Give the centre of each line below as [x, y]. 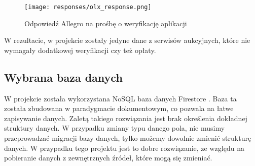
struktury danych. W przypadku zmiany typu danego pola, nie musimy [115, 128]
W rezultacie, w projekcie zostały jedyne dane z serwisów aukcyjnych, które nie [127, 40]
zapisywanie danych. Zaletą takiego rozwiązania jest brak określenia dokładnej [126, 118]
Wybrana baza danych [63, 77]
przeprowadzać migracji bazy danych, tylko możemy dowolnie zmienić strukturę [128, 138]
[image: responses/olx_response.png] [88, 7]
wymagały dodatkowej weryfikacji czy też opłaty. [80, 50]
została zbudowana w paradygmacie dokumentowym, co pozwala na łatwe [119, 108]
